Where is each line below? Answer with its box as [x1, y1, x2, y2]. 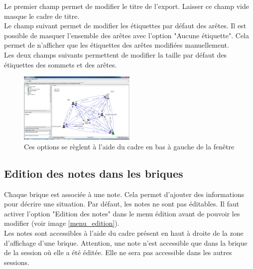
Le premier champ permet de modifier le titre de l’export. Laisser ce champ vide [4, 1, 249, 11]
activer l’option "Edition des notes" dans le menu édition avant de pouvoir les [4, 208, 240, 218]
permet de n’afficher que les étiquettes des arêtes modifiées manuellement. [4, 40, 229, 50]
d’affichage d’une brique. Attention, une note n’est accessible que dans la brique [4, 237, 248, 248]
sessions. [4, 257, 29, 267]
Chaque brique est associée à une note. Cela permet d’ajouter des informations [4, 189, 245, 199]
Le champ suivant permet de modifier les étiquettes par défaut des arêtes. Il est [4, 20, 247, 31]
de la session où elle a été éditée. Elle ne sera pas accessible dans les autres [4, 247, 232, 258]
